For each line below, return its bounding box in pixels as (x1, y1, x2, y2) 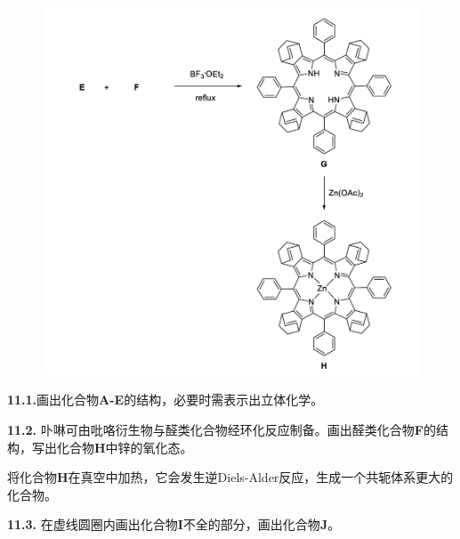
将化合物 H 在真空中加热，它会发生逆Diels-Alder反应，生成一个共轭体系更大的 (7, 468, 454, 486)
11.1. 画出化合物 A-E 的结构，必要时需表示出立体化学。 (7, 390, 324, 409)
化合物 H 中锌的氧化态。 (56, 437, 193, 456)
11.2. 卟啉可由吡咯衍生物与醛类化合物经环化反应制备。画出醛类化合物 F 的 (7, 420, 436, 438)
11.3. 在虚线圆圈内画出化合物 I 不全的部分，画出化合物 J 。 (7, 515, 341, 534)
